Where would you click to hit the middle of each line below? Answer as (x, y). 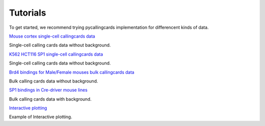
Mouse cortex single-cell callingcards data (52, 36)
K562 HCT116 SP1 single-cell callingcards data (56, 54)
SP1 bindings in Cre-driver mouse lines (48, 90)
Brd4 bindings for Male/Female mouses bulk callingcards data (72, 72)
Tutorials (27, 13)
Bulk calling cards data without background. (53, 81)
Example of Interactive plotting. (40, 117)
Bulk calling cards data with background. (50, 99)
